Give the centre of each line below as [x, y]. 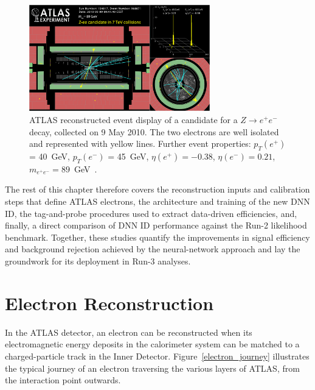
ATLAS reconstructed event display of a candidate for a [133, 120]
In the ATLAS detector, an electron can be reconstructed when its [129, 332]
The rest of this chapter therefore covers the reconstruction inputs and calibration [157, 189]
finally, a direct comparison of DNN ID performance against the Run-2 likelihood [156, 225]
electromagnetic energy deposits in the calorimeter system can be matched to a [152, 344]
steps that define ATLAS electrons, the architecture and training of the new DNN [157, 201]
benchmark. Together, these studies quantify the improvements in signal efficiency [157, 237]
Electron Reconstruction [109, 303]
